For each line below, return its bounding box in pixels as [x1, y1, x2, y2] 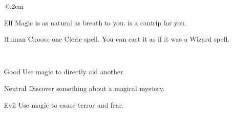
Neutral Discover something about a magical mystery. [4, 83, 165, 93]
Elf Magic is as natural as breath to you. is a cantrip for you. [4, 17, 187, 27]
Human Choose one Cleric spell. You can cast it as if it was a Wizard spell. [4, 34, 230, 44]
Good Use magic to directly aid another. [4, 67, 125, 77]
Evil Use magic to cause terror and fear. [4, 99, 124, 110]
